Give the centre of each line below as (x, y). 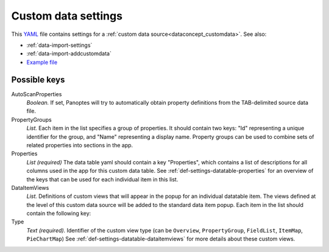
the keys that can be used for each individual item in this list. (102, 179)
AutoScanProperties (37, 94)
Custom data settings (67, 16)
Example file (42, 62)
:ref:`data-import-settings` (59, 45)
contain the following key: (59, 214)
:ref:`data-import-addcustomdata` (69, 54)
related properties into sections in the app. (80, 145)
